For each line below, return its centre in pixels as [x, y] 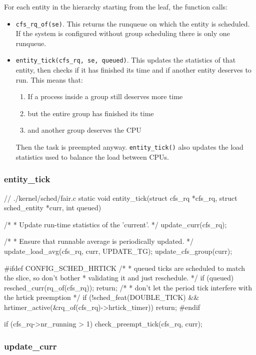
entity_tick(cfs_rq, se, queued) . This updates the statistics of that [126, 60]
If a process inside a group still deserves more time [105, 96]
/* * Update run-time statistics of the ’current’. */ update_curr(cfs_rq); [115, 224]
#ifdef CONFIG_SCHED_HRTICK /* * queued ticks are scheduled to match [125, 268]
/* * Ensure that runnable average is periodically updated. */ [99, 241]
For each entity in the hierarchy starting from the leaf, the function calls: [116, 7]
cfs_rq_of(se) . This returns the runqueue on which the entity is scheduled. [133, 23]
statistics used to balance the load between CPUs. [92, 156]
